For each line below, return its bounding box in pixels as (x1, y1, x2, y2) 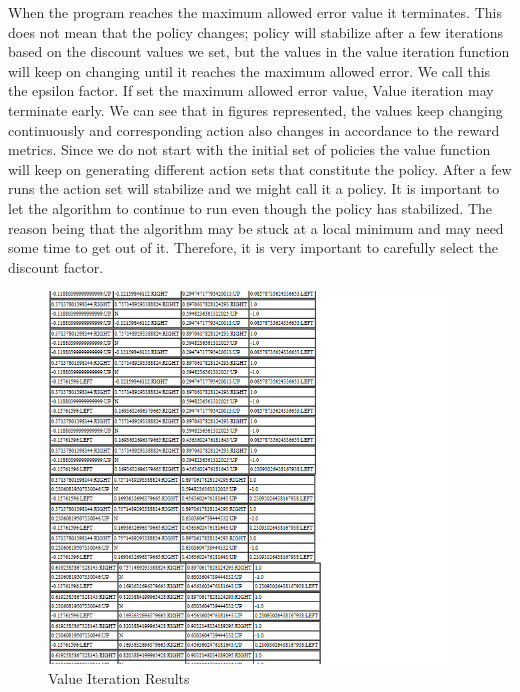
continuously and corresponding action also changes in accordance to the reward (8, 119, 500, 140)
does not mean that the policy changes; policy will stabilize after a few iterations (8, 21, 504, 42)
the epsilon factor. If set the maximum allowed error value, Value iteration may (8, 80, 494, 101)
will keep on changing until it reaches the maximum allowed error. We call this (8, 60, 491, 81)
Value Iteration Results (48, 667, 190, 688)
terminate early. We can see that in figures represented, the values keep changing (8, 99, 503, 120)
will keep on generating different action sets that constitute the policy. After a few (8, 158, 512, 179)
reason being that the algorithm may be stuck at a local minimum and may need (8, 217, 504, 238)
